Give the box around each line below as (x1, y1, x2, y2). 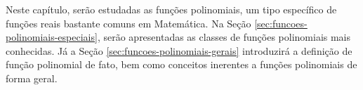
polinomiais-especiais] (6, 30, 98, 44)
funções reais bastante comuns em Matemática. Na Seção (6, 15, 251, 30)
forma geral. (6, 70, 58, 85)
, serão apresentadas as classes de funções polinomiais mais (97, 30, 351, 44)
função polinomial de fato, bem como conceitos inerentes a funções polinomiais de (6, 57, 357, 72)
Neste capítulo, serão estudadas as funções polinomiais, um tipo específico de (6, 2, 337, 16)
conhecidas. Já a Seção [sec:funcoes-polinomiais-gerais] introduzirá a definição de (6, 43, 352, 58)
